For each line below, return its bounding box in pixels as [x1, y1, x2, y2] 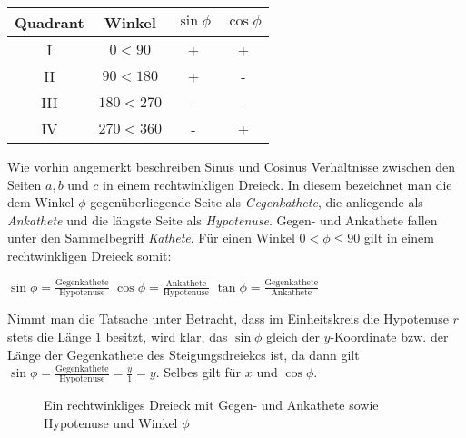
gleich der [266, 326, 320, 345]
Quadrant [15, 12, 84, 33]
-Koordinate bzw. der [330, 326, 449, 345]
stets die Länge [7, 326, 92, 345]
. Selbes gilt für [155, 363, 242, 382]
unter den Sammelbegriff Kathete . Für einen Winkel [7, 228, 295, 247]
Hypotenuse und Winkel [44, 413, 178, 432]
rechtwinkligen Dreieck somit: [7, 245, 172, 264]
